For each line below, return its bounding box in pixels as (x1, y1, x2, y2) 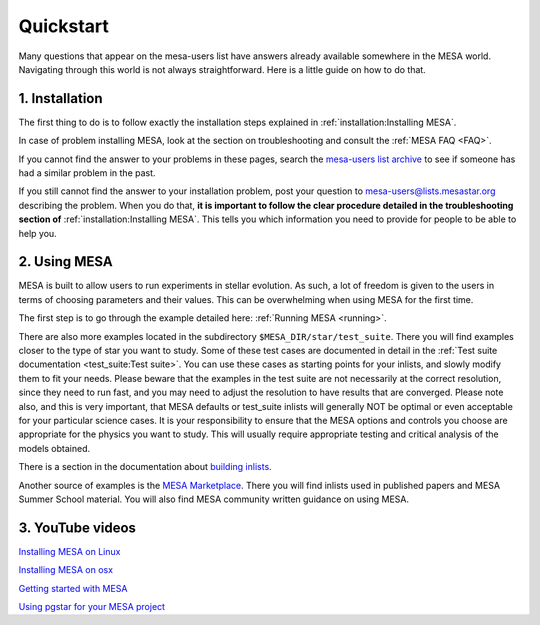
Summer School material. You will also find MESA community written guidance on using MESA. (18, 493, 410, 505)
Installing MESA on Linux (18, 545, 121, 557)
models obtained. (18, 442, 91, 454)
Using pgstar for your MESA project (18, 601, 165, 613)
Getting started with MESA (18, 582, 128, 594)
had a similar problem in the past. (18, 167, 156, 179)
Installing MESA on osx (18, 564, 114, 576)
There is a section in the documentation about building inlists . (18, 461, 272, 473)
